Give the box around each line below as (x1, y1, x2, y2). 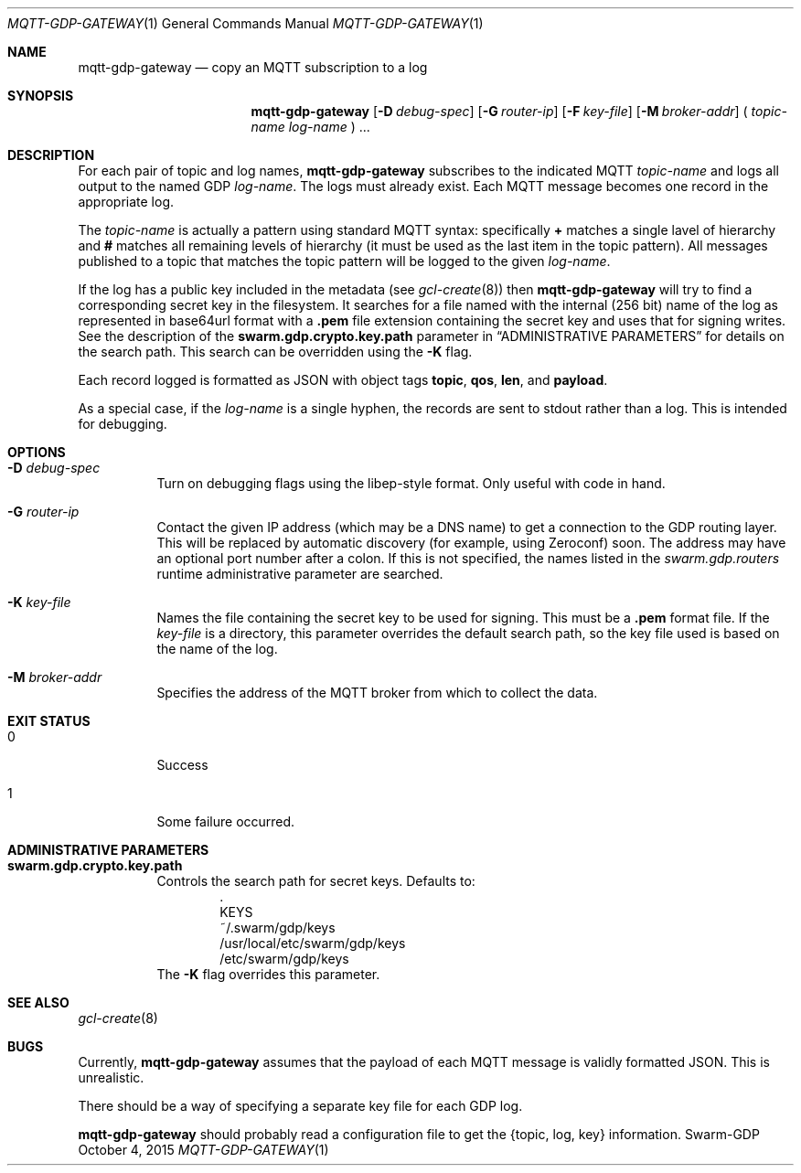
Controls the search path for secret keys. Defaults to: (156, 873, 475, 889)
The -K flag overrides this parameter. (156, 966, 380, 982)
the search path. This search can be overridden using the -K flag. (78, 344, 473, 359)
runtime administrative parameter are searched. (156, 566, 443, 581)
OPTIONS (7, 444, 66, 460)
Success (156, 757, 208, 773)
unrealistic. (78, 1070, 144, 1085)
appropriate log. (78, 194, 175, 209)
